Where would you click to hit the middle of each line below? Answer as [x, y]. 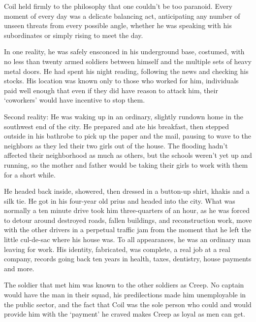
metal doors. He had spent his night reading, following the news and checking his [126, 71]
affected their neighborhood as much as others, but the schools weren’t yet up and [128, 155]
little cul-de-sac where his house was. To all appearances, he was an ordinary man [128, 239]
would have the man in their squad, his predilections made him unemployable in [125, 295]
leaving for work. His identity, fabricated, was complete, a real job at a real [117, 249]
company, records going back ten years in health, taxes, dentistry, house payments [128, 259]
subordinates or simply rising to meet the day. [74, 35]
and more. [19, 268]
